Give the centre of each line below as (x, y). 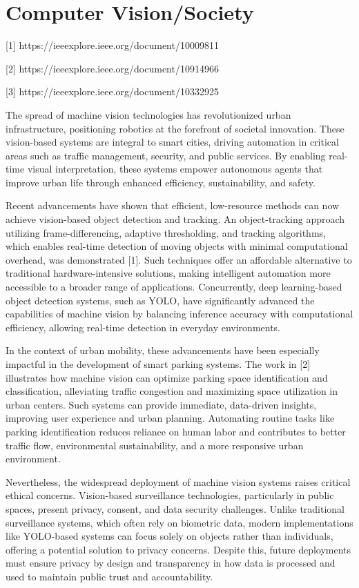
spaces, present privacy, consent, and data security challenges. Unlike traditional (175, 508)
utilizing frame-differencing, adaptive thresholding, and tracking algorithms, (166, 232)
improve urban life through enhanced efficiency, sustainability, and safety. (161, 182)
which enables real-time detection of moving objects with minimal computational (177, 246)
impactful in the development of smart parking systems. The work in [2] (158, 364)
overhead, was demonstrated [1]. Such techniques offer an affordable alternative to (179, 259)
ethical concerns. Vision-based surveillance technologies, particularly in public (170, 495)
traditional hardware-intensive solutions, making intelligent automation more (168, 273)
